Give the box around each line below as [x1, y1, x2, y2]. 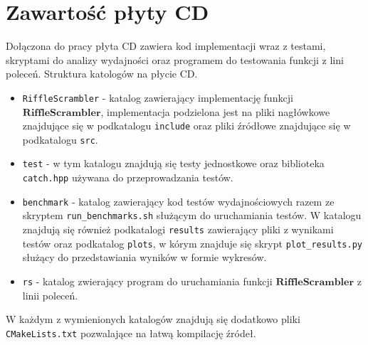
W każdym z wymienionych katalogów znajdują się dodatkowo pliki [6, 312, 300, 327]
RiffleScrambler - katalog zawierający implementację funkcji [22, 90, 293, 105]
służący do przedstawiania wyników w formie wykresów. [22, 250, 267, 265]
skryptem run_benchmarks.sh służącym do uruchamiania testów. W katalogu [22, 208, 362, 223]
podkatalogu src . [22, 132, 98, 147]
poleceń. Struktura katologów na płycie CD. [6, 66, 198, 81]
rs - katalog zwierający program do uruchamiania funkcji [22, 274, 273, 288]
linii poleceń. [22, 287, 78, 302]
